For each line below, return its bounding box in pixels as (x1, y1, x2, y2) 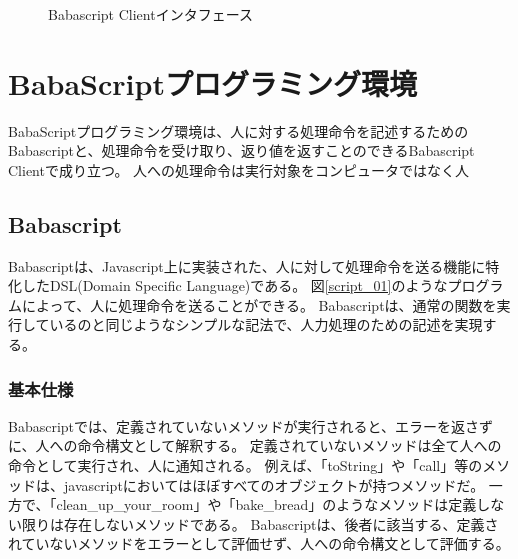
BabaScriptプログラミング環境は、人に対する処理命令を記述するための (8, 120, 469, 141)
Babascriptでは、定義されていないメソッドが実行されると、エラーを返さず (8, 415, 494, 436)
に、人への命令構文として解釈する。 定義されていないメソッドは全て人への (8, 435, 502, 456)
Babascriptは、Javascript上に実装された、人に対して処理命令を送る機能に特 (8, 255, 500, 276)
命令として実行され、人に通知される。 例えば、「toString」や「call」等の (8, 455, 483, 476)
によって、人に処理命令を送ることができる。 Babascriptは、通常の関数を (21, 294, 497, 315)
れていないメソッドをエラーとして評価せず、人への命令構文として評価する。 (8, 533, 510, 554)
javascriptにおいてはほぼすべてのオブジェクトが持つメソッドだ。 (63, 474, 485, 495)
